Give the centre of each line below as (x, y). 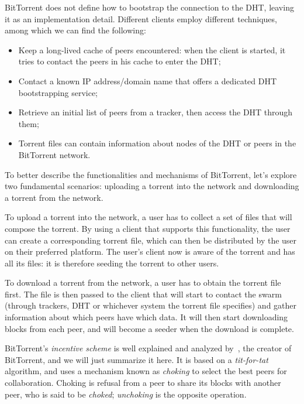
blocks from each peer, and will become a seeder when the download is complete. (149, 328)
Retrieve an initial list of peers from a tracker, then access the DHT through (156, 112)
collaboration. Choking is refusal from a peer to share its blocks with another (143, 383)
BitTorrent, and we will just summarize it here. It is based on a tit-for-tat (137, 359)
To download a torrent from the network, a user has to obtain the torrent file (143, 283)
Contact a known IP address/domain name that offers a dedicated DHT (148, 81)
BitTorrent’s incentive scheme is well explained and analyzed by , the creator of (148, 348)
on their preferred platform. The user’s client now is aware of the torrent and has (150, 251)
